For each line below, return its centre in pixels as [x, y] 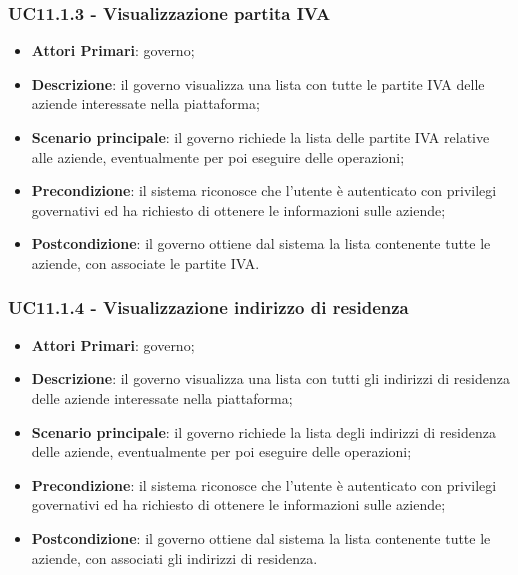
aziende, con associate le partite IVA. [145, 262]
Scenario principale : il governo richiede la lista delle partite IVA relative [260, 137]
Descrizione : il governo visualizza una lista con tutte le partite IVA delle [258, 83]
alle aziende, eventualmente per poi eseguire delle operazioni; [218, 156]
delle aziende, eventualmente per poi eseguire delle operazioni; [221, 451]
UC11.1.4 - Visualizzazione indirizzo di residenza [208, 307]
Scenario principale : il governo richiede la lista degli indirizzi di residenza [263, 431]
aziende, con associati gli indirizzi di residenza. [174, 557]
